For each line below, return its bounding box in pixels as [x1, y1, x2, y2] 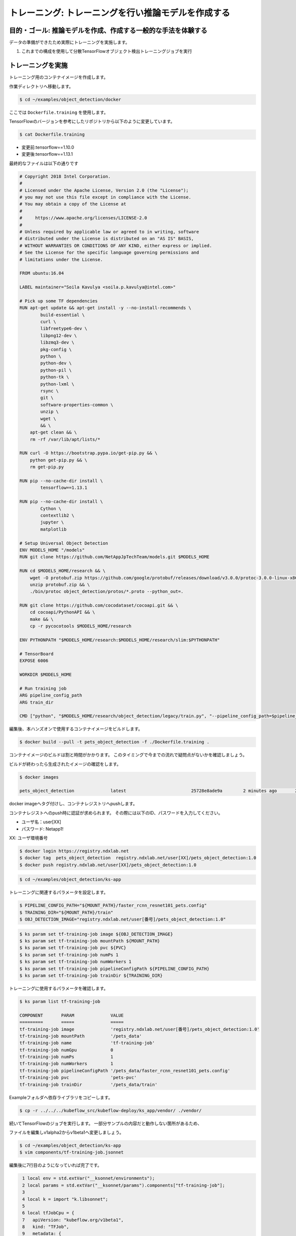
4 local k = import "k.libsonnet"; [22, 1196, 109, 1202]
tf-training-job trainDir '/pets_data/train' [19, 1082, 158, 1087]
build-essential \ [40, 312, 85, 317]
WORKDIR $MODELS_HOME [19, 671, 72, 677]
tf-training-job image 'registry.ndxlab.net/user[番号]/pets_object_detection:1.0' [19, 1026, 260, 1032]
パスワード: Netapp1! [21, 826, 64, 832]
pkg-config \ [40, 347, 72, 352]
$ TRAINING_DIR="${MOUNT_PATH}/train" [19, 910, 113, 915]
